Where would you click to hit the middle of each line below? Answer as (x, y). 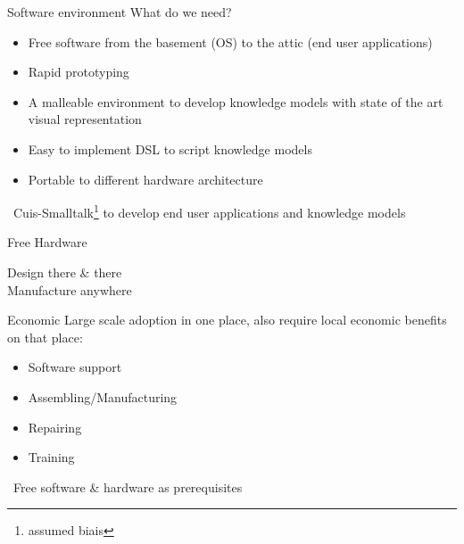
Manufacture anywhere (70, 289)
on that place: (45, 337)
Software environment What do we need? (120, 12)
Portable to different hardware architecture (145, 179)
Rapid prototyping (79, 72)
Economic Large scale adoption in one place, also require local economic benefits (227, 320)
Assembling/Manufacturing (103, 396)
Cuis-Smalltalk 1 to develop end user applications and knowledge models (209, 211)
